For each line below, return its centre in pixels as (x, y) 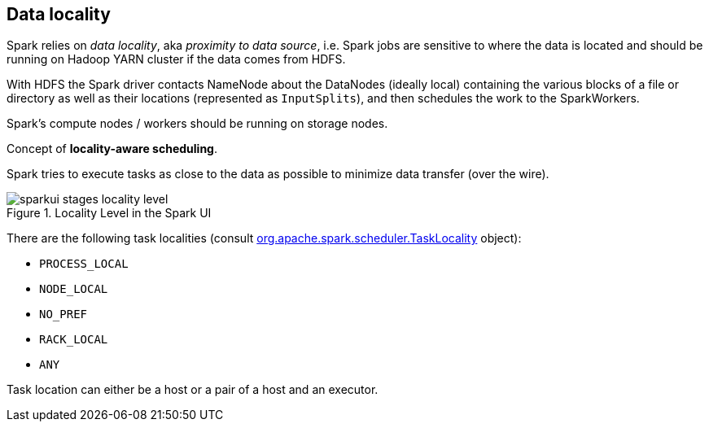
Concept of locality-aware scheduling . (112, 149)
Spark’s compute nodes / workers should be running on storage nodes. (197, 124)
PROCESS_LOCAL (84, 264)
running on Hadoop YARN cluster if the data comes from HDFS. (176, 59)
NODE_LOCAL (74, 289)
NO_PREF (63, 314)
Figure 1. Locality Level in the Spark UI (109, 213)
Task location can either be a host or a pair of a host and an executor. (193, 390)
